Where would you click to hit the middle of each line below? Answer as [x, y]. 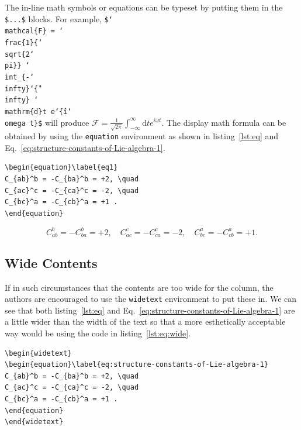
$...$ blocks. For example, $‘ [59, 18]
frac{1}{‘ [24, 42]
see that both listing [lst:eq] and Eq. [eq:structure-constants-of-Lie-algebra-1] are [150, 310]
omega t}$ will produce [47, 122]
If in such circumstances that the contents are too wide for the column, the [139, 287]
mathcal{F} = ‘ [34, 31]
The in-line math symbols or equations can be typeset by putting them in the [144, 7]
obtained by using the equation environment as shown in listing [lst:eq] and [142, 136]
